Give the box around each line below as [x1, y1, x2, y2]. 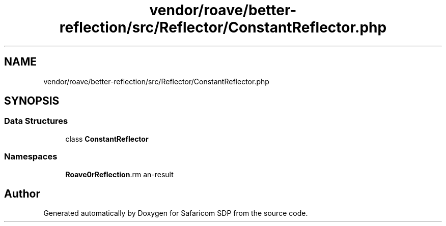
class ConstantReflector [65, 134, 149, 143]
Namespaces [4, 151, 58, 162]
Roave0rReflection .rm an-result [65, 170, 174, 179]
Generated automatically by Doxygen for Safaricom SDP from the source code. [43, 209, 308, 218]
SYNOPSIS [4, 94, 60, 108]
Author [4, 187, 40, 200]
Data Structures [4, 116, 68, 126]
